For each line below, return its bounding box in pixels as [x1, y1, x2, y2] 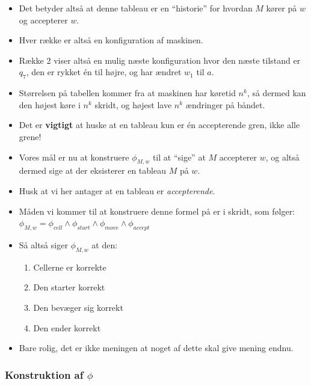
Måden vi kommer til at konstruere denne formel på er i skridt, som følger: [19, 204, 295, 217]
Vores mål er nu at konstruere [19, 150, 129, 163]
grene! [19, 130, 42, 142]
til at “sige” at [152, 150, 206, 163]
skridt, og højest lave [94, 98, 172, 111]
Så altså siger [19, 238, 68, 251]
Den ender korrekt [33, 321, 101, 334]
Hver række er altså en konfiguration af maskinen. [19, 34, 203, 46]
